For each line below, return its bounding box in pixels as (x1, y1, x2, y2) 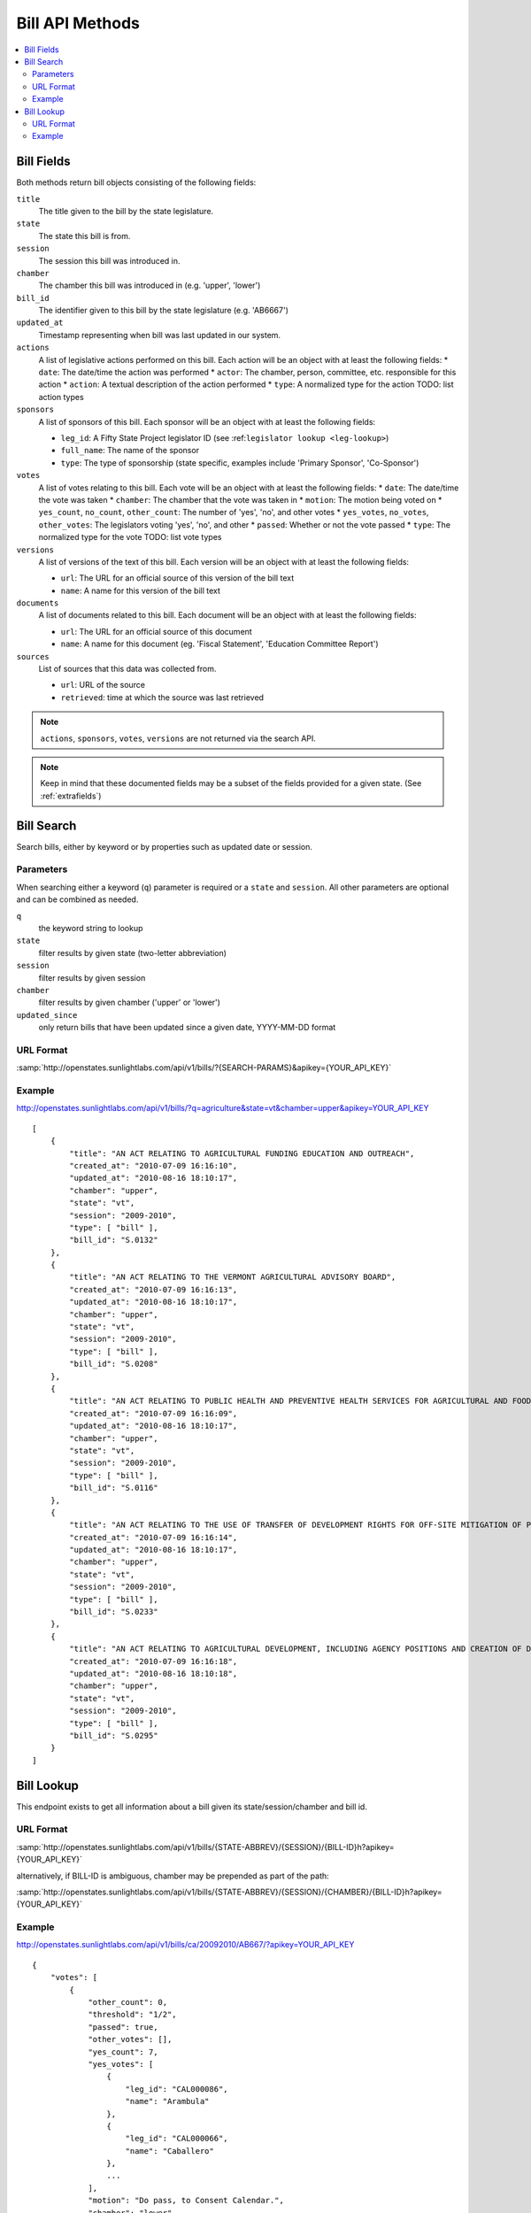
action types (38, 391, 84, 402)
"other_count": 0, (88, 1997, 168, 2008)
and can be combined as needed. (16, 894, 139, 905)
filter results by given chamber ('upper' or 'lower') (38, 997, 221, 1008)
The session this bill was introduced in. (38, 255, 181, 266)
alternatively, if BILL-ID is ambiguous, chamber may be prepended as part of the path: (16, 1870, 329, 1881)
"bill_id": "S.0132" (69, 1235, 158, 1245)
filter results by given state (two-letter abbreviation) (38, 947, 227, 958)
